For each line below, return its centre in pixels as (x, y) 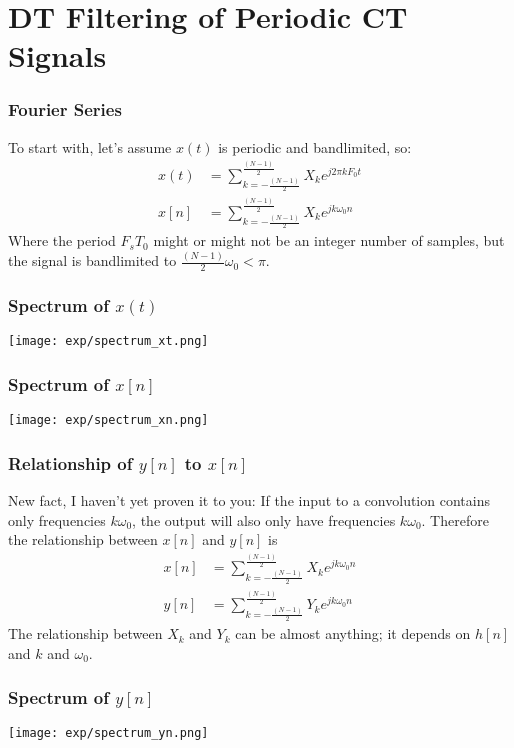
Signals (57, 55)
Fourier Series (65, 109)
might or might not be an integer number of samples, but (329, 240)
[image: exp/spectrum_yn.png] (108, 733)
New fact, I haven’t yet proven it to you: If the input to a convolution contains (249, 500)
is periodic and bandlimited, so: (315, 146)
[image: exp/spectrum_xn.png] (108, 420)
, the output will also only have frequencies (264, 519)
